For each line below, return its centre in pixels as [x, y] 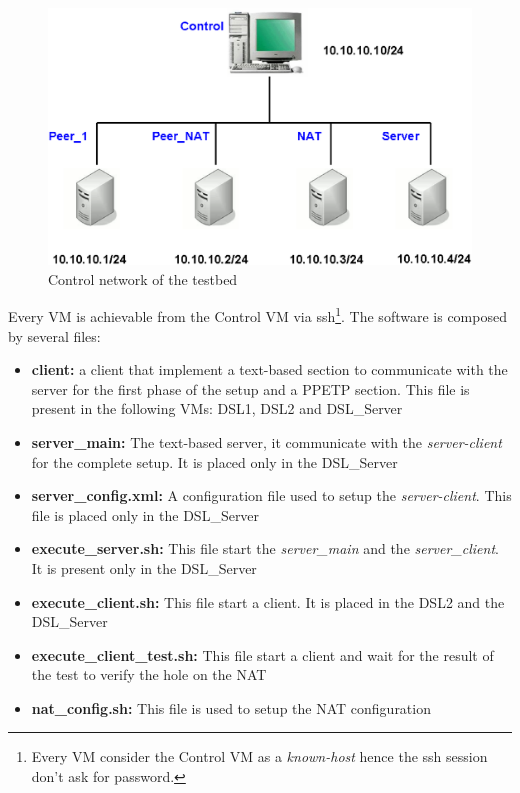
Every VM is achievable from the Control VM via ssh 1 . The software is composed [257, 314]
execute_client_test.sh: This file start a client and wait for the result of [262, 654]
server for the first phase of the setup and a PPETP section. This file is [250, 388]
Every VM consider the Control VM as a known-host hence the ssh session [259, 756]
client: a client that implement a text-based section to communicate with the [269, 369]
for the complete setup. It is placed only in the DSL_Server [214, 461]
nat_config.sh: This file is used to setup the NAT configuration [231, 707]
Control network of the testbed [143, 278]
